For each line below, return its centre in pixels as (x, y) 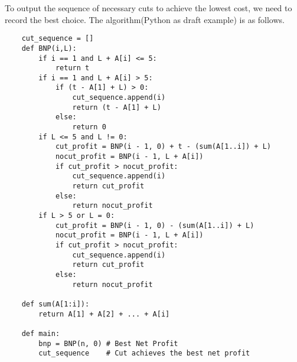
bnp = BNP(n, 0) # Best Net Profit (108, 343)
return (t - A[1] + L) (117, 107)
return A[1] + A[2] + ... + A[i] (104, 314)
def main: (41, 333)
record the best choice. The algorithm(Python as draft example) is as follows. (145, 19)
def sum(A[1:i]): (56, 304)
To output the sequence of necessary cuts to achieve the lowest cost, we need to (148, 8)
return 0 (89, 127)
